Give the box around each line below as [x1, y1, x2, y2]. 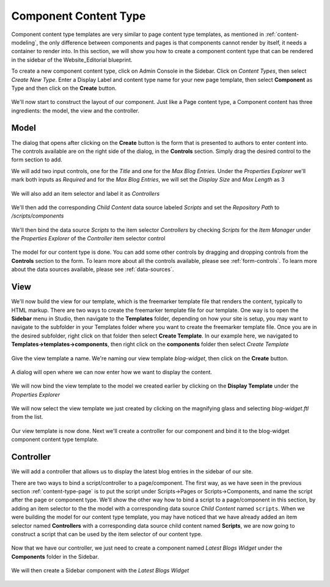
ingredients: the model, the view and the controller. [11, 107, 140, 114]
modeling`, [11, 39, 38, 46]
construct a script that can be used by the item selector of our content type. [11, 530, 203, 537]
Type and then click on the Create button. [11, 84, 117, 92]
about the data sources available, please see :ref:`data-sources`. [11, 266, 174, 273]
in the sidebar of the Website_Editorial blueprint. [11, 56, 133, 64]
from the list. [11, 413, 43, 421]
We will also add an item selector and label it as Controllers [11, 190, 160, 197]
